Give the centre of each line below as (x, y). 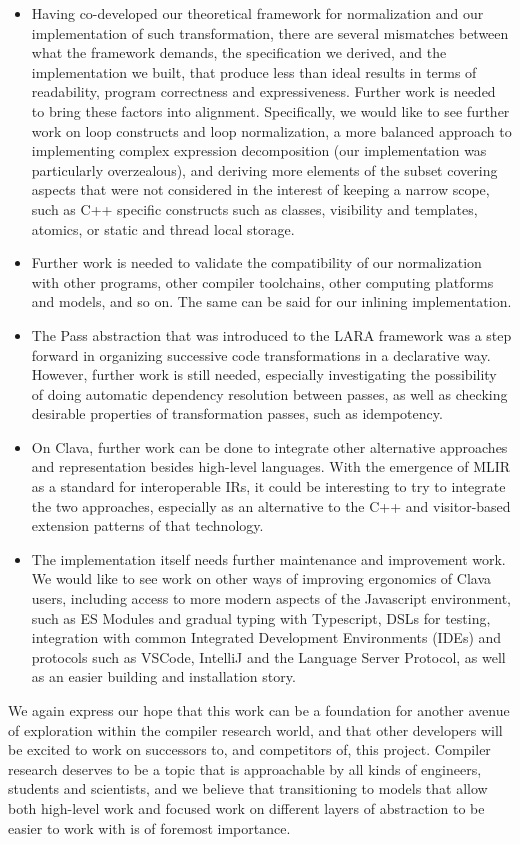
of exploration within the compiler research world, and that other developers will (255, 729)
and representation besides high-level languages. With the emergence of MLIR (271, 466)
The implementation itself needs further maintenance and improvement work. (268, 558)
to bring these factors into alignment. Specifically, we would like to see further (270, 110)
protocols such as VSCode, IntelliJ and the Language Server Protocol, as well (268, 656)
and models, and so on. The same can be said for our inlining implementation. (271, 301)
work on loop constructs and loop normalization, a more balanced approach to (271, 130)
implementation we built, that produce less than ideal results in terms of (254, 71)
